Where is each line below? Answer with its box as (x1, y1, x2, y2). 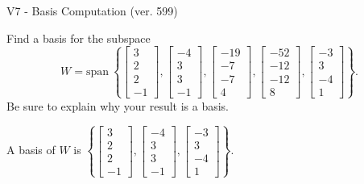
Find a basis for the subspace (6, 29, 151, 46)
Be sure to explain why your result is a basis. (6, 97, 230, 114)
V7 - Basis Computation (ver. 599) (6, 2, 178, 19)
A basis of (6, 141, 56, 158)
